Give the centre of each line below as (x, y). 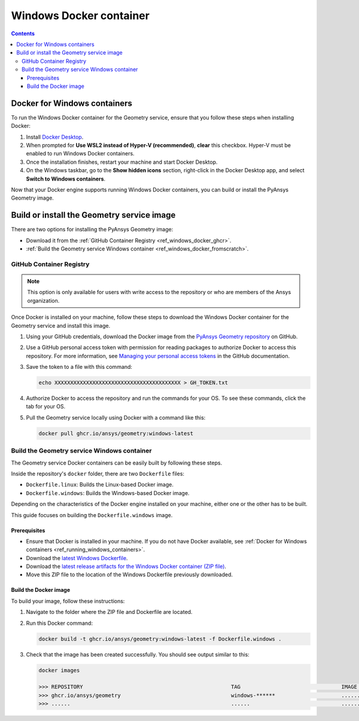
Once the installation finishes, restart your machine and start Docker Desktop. (122, 162)
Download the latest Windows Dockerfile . (77, 558)
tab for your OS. (46, 407)
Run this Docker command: (59, 623)
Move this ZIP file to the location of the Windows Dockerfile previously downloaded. (130, 575)
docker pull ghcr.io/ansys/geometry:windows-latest (116, 433)
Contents (23, 33)
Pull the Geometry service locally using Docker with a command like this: (116, 417)
